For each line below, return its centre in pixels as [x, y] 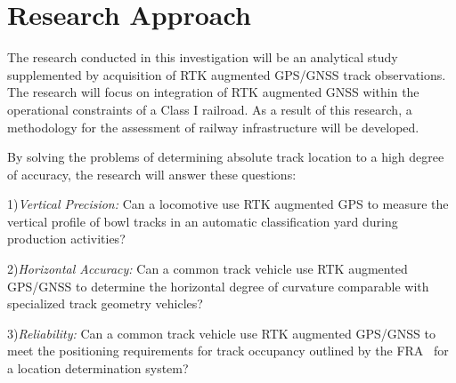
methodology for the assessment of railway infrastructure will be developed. [213, 127]
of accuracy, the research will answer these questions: [152, 174]
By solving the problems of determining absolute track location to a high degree [226, 157]
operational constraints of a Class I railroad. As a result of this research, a [210, 109]
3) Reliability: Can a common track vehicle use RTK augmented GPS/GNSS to [221, 333]
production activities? [66, 239]
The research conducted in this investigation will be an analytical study [203, 57]
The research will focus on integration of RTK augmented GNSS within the [213, 92]
